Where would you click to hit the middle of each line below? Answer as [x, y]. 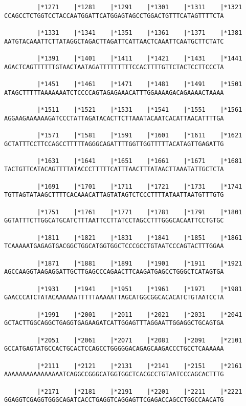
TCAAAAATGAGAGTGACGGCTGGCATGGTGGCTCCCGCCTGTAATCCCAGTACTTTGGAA [114, 246]
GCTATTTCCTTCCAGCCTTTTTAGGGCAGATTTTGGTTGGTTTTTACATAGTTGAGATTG [114, 144]
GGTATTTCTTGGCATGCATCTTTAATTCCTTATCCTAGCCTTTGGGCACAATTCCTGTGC [114, 221]
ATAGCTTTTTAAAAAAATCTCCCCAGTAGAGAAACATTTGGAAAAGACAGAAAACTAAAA [114, 93]
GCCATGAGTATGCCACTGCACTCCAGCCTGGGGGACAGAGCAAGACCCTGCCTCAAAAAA [114, 349]
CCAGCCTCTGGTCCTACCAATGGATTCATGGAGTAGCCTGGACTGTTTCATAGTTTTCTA [114, 16]
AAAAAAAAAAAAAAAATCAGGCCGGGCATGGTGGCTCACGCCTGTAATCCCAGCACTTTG [114, 374]
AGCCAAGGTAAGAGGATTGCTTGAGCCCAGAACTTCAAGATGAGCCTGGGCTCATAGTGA [114, 272]
